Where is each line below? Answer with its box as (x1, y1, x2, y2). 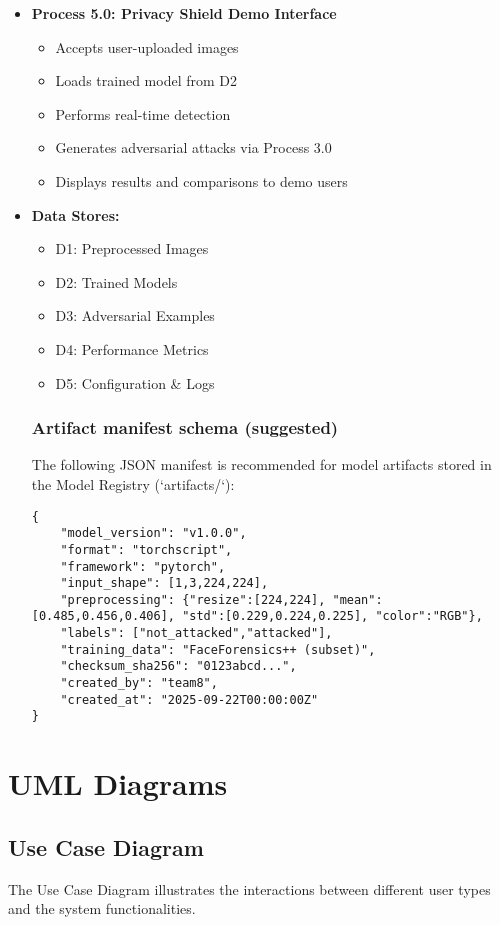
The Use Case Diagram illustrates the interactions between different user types (8, 878, 491, 899)
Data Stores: (31, 204, 120, 225)
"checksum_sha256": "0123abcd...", (60, 659, 297, 674)
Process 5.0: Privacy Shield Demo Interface (31, 3, 337, 23)
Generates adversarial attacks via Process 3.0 (55, 137, 332, 158)
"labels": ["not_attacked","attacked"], (60, 626, 333, 641)
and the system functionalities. (8, 898, 196, 919)
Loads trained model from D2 (55, 70, 237, 91)
